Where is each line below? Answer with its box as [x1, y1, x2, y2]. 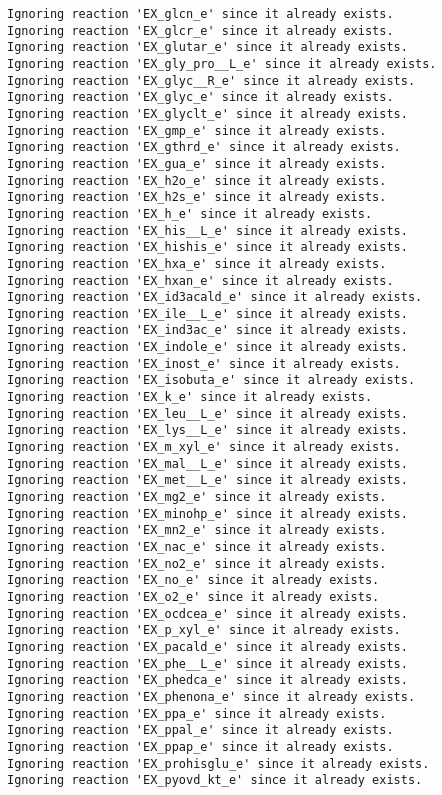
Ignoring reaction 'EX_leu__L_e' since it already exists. [7, 406, 408, 421]
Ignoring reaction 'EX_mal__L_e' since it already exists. [7, 456, 408, 471]
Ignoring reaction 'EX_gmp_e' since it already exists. [7, 123, 387, 138]
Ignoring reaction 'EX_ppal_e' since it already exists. [7, 723, 394, 738]
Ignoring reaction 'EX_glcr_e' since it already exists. [7, 23, 394, 38]
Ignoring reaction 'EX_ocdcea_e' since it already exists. [7, 606, 408, 621]
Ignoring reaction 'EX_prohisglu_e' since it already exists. [7, 756, 430, 771]
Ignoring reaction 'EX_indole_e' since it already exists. [7, 340, 408, 355]
